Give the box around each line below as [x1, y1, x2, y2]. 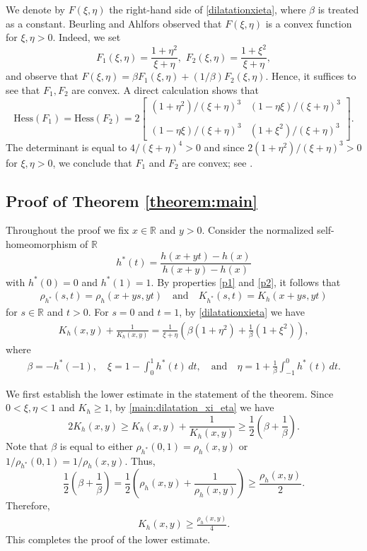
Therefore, [6, 498, 50, 513]
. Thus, [124, 453, 156, 468]
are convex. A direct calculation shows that [71, 82, 259, 97]
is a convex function [265, 16, 352, 30]
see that [6, 82, 40, 97]
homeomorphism [6, 237, 77, 251]
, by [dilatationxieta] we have [179, 304, 305, 319]
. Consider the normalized [202, 223, 314, 237]
